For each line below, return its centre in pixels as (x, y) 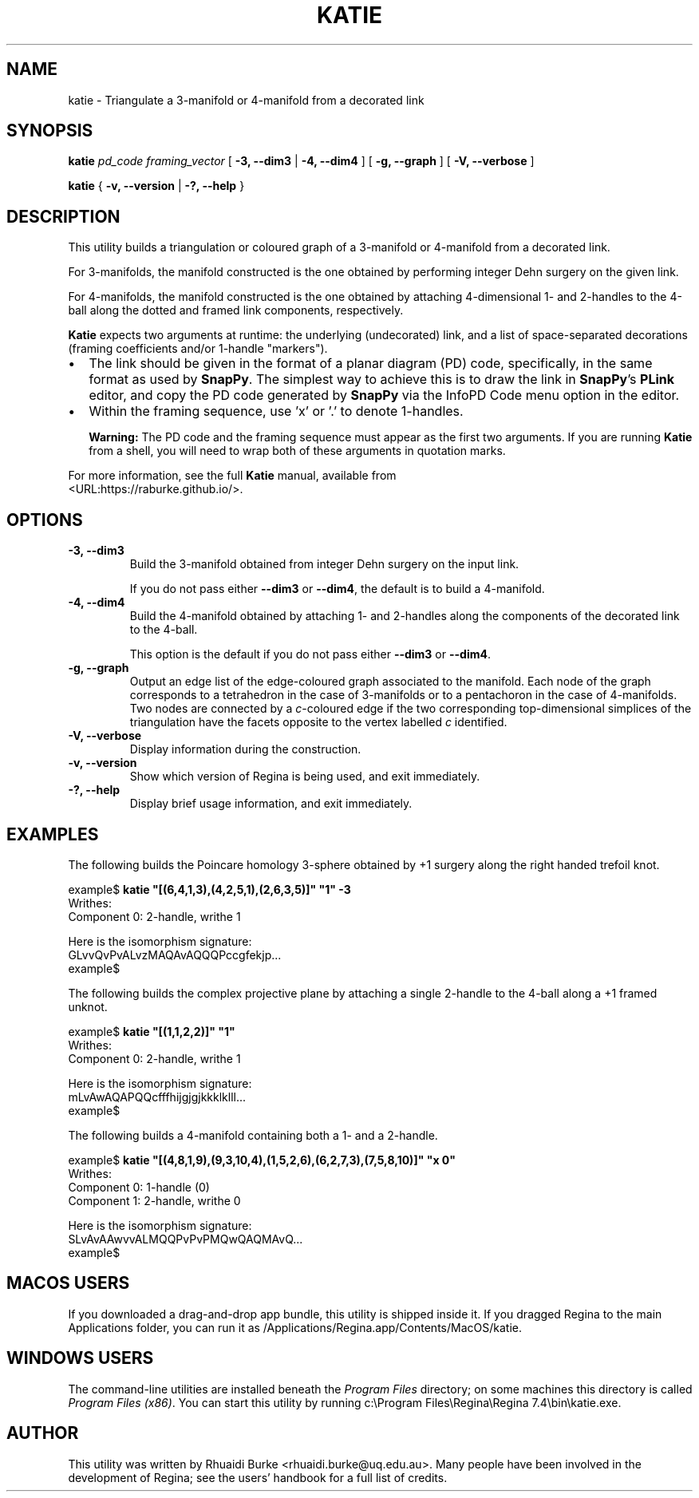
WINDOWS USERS (80, 1358)
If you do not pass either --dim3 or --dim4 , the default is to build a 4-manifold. (337, 589)
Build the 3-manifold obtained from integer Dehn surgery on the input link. (324, 564)
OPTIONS (45, 520)
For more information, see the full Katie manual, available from (232, 476)
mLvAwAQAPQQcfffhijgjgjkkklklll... (157, 1097)
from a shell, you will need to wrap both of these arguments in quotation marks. (297, 451)
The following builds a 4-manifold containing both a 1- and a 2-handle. (253, 1135)
